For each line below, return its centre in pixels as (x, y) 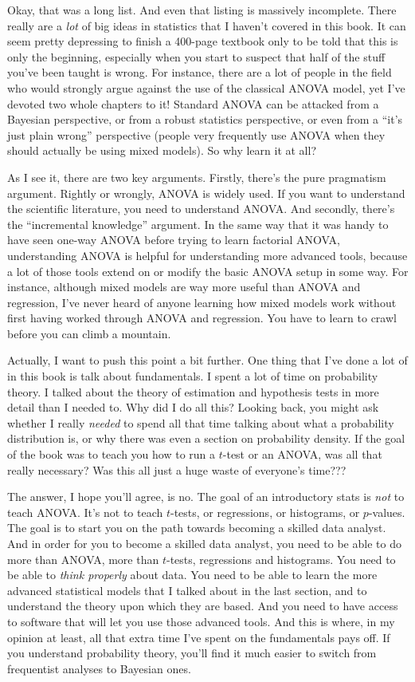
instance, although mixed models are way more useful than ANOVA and (184, 287)
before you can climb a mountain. (89, 333)
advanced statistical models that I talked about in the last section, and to (187, 590)
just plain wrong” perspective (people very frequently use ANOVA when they (196, 134)
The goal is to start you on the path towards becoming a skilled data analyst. (197, 528)
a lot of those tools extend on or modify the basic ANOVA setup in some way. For (208, 271)
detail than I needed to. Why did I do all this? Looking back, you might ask (193, 407)
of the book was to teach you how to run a (112, 454)
